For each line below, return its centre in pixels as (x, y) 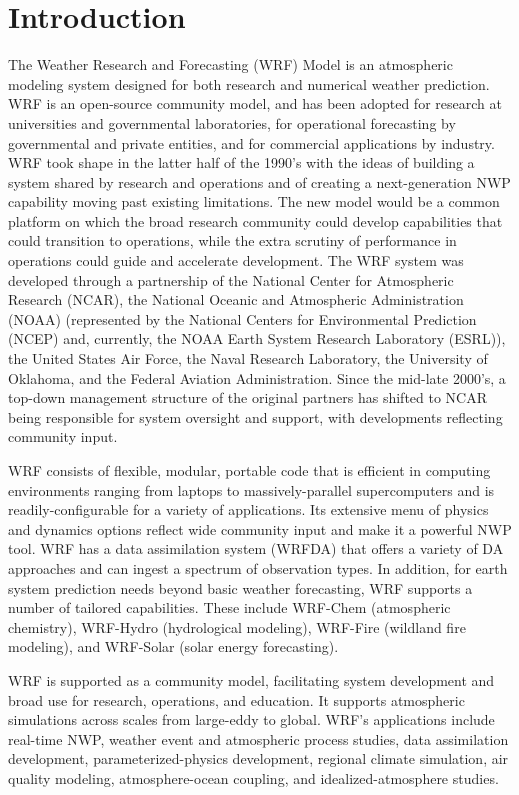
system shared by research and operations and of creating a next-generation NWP (259, 181)
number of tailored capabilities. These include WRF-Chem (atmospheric (229, 607)
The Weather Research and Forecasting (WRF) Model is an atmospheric (230, 64)
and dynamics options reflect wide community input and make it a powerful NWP (260, 528)
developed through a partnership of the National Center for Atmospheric (231, 279)
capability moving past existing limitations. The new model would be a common (254, 201)
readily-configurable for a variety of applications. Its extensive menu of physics (248, 509)
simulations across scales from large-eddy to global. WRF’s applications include (251, 719)
